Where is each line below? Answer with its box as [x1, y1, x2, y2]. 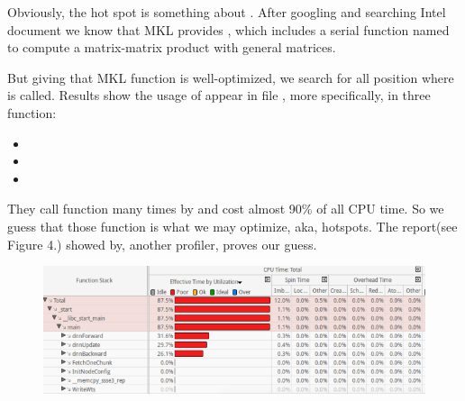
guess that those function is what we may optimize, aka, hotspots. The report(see [7, 216, 458, 235]
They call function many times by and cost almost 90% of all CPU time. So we [7, 199, 444, 218]
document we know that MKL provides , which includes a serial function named [7, 20, 450, 39]
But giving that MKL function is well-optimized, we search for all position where [7, 68, 454, 87]
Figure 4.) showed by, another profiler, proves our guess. [7, 234, 317, 253]
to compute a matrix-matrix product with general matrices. [7, 38, 336, 57]
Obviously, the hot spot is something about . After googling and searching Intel [7, 3, 446, 21]
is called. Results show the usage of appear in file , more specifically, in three [7, 86, 431, 105]
